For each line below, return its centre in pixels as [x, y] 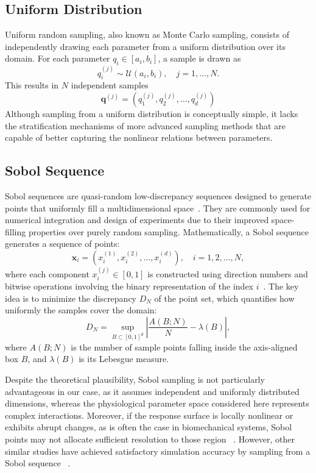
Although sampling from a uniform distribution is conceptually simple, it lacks [152, 114]
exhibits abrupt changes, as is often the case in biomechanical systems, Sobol [149, 427]
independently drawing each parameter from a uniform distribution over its [145, 46]
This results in [32, 85]
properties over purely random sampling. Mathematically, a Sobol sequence [169, 231]
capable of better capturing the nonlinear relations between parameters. [139, 137]
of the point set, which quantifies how [224, 298]
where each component [47, 273]
